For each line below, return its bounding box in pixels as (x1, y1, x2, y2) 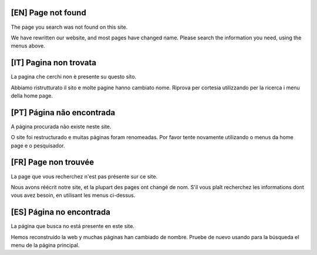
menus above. (11, 42, 45, 49)
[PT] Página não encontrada (11, 108, 116, 118)
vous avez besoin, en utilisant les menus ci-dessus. (11, 192, 136, 199)
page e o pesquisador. (11, 142, 65, 149)
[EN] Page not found (11, 8, 86, 18)
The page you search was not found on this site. (11, 24, 128, 31)
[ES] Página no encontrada (11, 207, 111, 217)
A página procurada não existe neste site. (11, 123, 112, 130)
